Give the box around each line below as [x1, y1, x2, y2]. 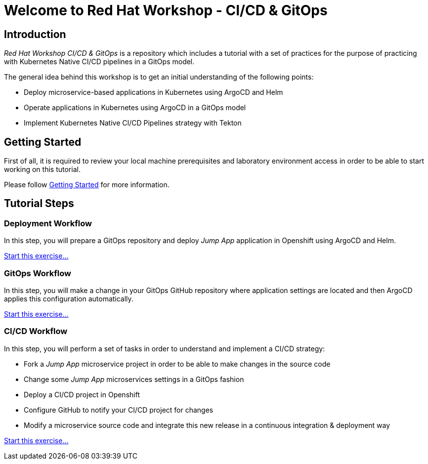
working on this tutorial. [4, 165, 81, 174]
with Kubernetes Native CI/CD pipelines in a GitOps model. [4, 57, 195, 66]
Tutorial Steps [4, 197, 74, 210]
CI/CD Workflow [4, 326, 68, 337]
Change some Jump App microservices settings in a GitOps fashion [24, 375, 244, 383]
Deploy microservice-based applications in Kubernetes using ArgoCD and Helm [24, 88, 283, 97]
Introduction [4, 28, 66, 41]
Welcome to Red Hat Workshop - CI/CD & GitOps [4, 2, 328, 19]
